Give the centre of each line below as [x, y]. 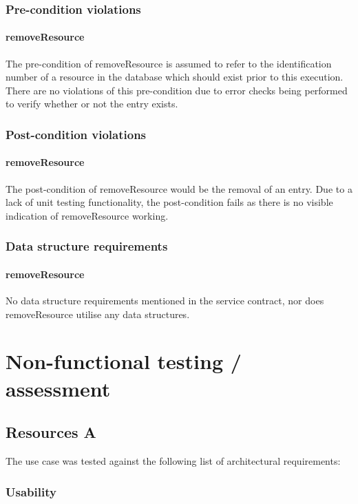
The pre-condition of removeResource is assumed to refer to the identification [169, 63]
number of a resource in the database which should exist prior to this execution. [175, 77]
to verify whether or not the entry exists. [92, 104]
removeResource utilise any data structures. [98, 314]
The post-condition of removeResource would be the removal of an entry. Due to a [179, 188]
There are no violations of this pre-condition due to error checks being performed [177, 90]
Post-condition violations [76, 134]
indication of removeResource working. [87, 215]
